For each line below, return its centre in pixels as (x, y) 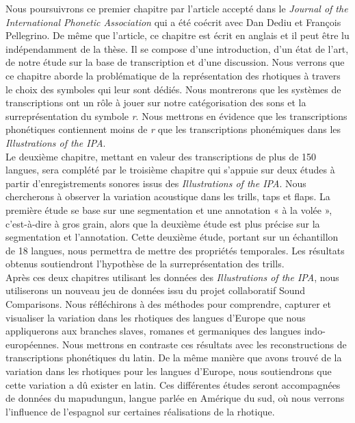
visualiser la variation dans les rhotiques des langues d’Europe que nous (156, 317)
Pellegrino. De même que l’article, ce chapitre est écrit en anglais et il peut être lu (177, 35)
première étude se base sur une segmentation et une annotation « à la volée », (169, 209)
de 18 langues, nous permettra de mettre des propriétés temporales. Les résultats (175, 250)
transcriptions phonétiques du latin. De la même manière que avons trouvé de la (174, 358)
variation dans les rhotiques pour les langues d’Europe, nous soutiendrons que (169, 371)
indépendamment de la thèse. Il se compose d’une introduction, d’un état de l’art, (177, 48)
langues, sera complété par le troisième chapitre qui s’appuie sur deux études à (170, 170)
